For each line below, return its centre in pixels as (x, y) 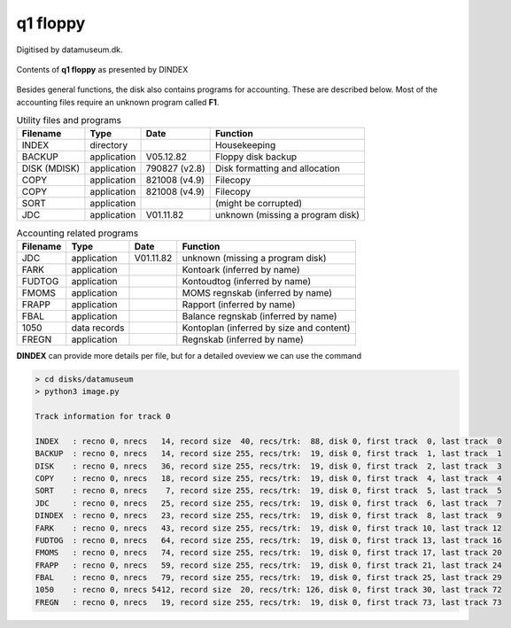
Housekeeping (245, 145)
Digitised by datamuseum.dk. (70, 50)
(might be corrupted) (259, 204)
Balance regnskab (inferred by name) (259, 316)
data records (98, 328)
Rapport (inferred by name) (239, 304)
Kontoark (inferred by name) (241, 269)
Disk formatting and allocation (278, 168)
